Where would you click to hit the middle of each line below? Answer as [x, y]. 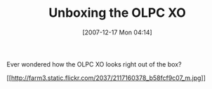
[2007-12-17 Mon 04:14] [117, 32]
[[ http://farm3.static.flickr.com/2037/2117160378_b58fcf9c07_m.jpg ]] [106, 78]
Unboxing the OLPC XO [117, 13]
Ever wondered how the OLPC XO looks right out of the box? [94, 64]
